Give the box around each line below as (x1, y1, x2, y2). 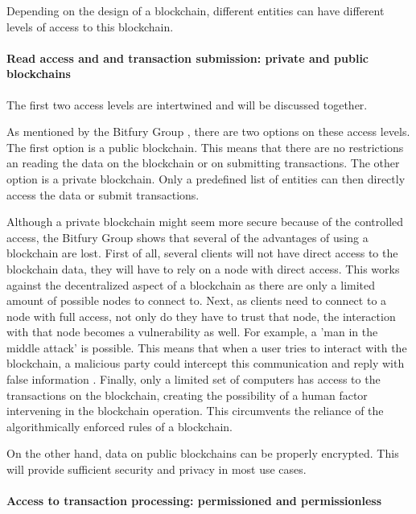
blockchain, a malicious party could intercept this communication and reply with (6, 355, 405, 372)
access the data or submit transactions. (6, 186, 200, 203)
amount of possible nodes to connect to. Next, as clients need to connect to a (6, 292, 387, 309)
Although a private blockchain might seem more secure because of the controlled (6, 213, 404, 230)
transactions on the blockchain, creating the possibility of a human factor (6, 386, 368, 403)
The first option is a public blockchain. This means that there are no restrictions (6, 138, 404, 155)
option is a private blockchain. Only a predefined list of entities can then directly (6, 170, 406, 187)
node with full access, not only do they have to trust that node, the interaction (6, 307, 396, 324)
